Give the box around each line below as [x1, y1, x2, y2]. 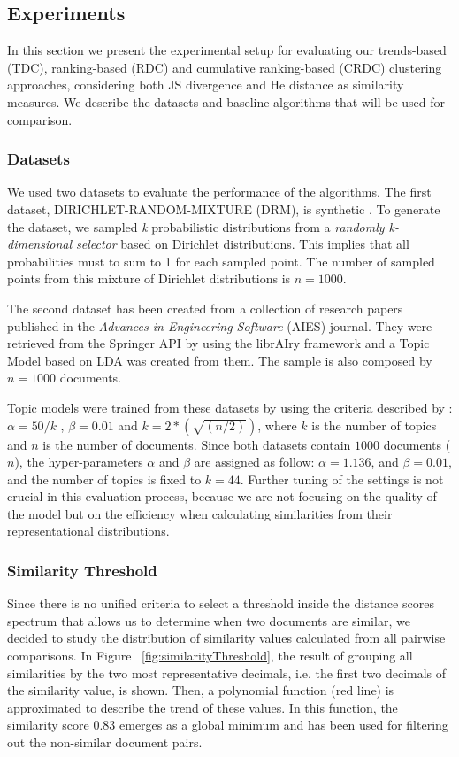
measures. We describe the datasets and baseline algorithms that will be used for [7, 92, 446, 111]
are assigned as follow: [194, 452, 315, 471]
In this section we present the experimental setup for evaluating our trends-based [7, 41, 447, 59]
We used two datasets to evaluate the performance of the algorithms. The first [7, 182, 432, 201]
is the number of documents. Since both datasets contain [42, 435, 351, 453]
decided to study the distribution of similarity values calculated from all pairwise [7, 629, 446, 647]
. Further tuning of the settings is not [240, 469, 444, 488]
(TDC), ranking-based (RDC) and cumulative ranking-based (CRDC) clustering [7, 58, 442, 76]
